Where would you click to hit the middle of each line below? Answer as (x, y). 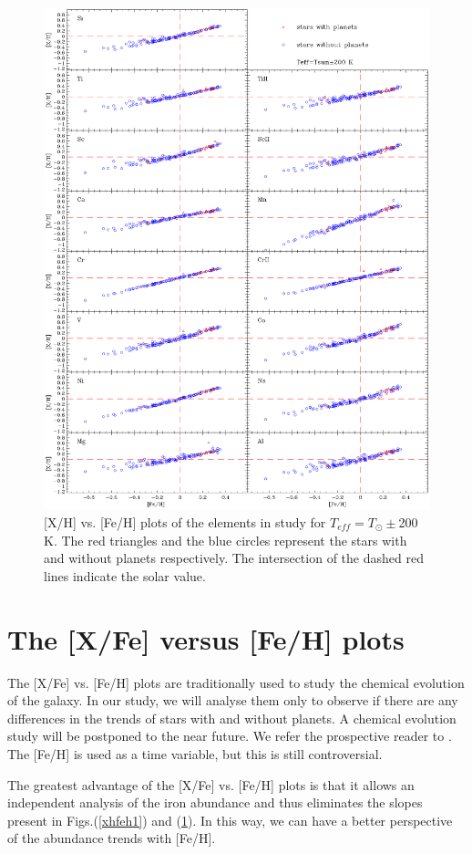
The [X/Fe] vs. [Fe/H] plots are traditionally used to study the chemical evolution (236, 682)
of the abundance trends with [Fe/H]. (112, 838)
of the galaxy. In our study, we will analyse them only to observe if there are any (233, 700)
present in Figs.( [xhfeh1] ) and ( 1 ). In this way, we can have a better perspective (230, 820)
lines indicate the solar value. (125, 575)
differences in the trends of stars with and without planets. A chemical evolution (232, 718)
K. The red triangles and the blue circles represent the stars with (226, 540)
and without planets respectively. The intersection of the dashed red (234, 558)
